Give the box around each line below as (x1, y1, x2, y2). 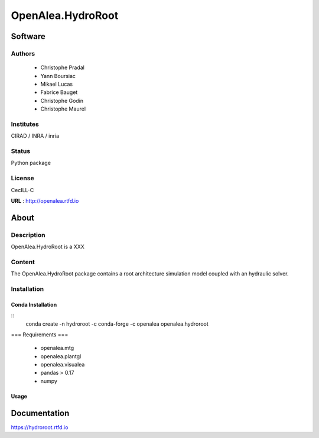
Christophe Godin (40, 97, 84, 104)
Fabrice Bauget (40, 89, 78, 96)
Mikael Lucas (40, 80, 73, 87)
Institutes (11, 120, 40, 128)
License (11, 174, 35, 183)
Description (11, 231, 45, 239)
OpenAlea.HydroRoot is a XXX (11, 243, 85, 251)
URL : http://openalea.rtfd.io (11, 197, 79, 204)
